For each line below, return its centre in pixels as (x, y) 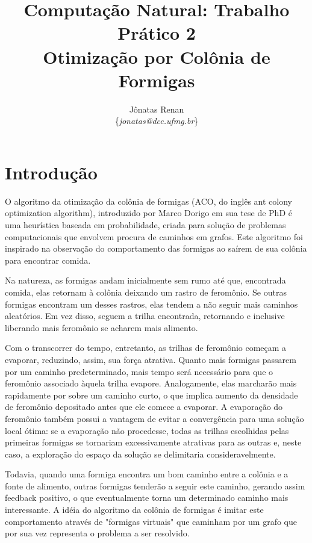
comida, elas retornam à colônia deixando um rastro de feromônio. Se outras (146, 292)
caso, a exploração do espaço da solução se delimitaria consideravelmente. (140, 454)
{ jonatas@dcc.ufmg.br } (157, 121)
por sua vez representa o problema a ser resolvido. (97, 533)
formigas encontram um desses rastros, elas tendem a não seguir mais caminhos (151, 304)
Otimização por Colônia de (157, 56)
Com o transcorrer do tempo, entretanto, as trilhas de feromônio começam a (146, 348)
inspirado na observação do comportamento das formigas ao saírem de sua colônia (156, 248)
